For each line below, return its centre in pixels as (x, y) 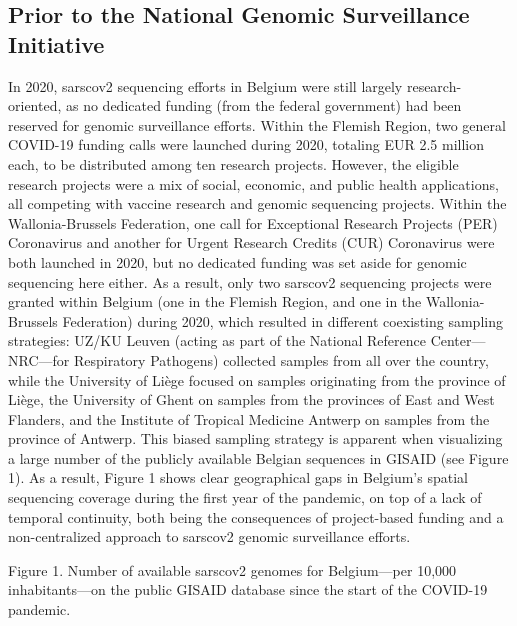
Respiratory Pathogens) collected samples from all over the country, (281, 359)
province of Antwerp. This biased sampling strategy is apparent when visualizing (255, 438)
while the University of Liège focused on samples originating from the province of (257, 379)
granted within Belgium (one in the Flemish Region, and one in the (215, 301)
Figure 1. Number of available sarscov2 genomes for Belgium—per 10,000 (232, 569)
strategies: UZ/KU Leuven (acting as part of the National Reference (217, 340)
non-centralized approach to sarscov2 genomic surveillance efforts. (209, 536)
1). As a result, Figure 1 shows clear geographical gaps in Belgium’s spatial (238, 477)
